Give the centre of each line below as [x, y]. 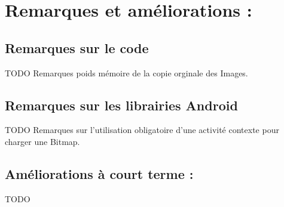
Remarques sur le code [77, 47]
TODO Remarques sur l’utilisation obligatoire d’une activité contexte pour [142, 130]
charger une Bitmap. [42, 141]
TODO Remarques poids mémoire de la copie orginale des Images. [126, 72]
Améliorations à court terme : [99, 173]
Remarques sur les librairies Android [121, 105]
